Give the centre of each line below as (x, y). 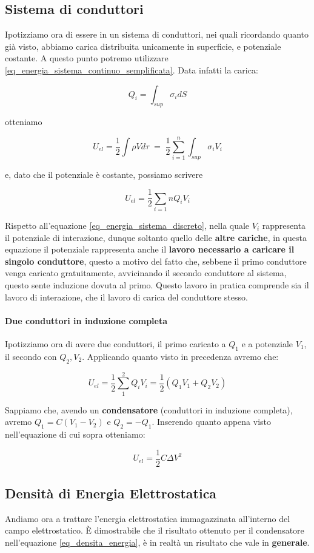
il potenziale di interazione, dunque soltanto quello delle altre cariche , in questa (156, 237)
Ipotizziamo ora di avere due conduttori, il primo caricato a (115, 343)
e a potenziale (267, 343)
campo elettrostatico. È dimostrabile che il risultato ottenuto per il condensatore (155, 530)
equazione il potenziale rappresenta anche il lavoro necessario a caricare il (150, 249)
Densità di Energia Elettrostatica (111, 493)
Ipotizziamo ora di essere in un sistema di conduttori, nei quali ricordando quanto (157, 34)
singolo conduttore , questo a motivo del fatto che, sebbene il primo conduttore (156, 261)
